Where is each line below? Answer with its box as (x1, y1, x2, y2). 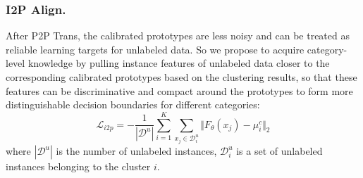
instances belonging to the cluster (6, 159, 151, 174)
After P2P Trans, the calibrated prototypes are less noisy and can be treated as (6, 28, 350, 43)
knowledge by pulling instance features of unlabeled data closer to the (27, 56, 330, 70)
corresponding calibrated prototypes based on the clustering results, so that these (6, 70, 357, 84)
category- (307, 42, 347, 56)
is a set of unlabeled (236, 144, 323, 158)
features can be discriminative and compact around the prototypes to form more (6, 83, 353, 98)
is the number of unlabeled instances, (56, 144, 217, 158)
